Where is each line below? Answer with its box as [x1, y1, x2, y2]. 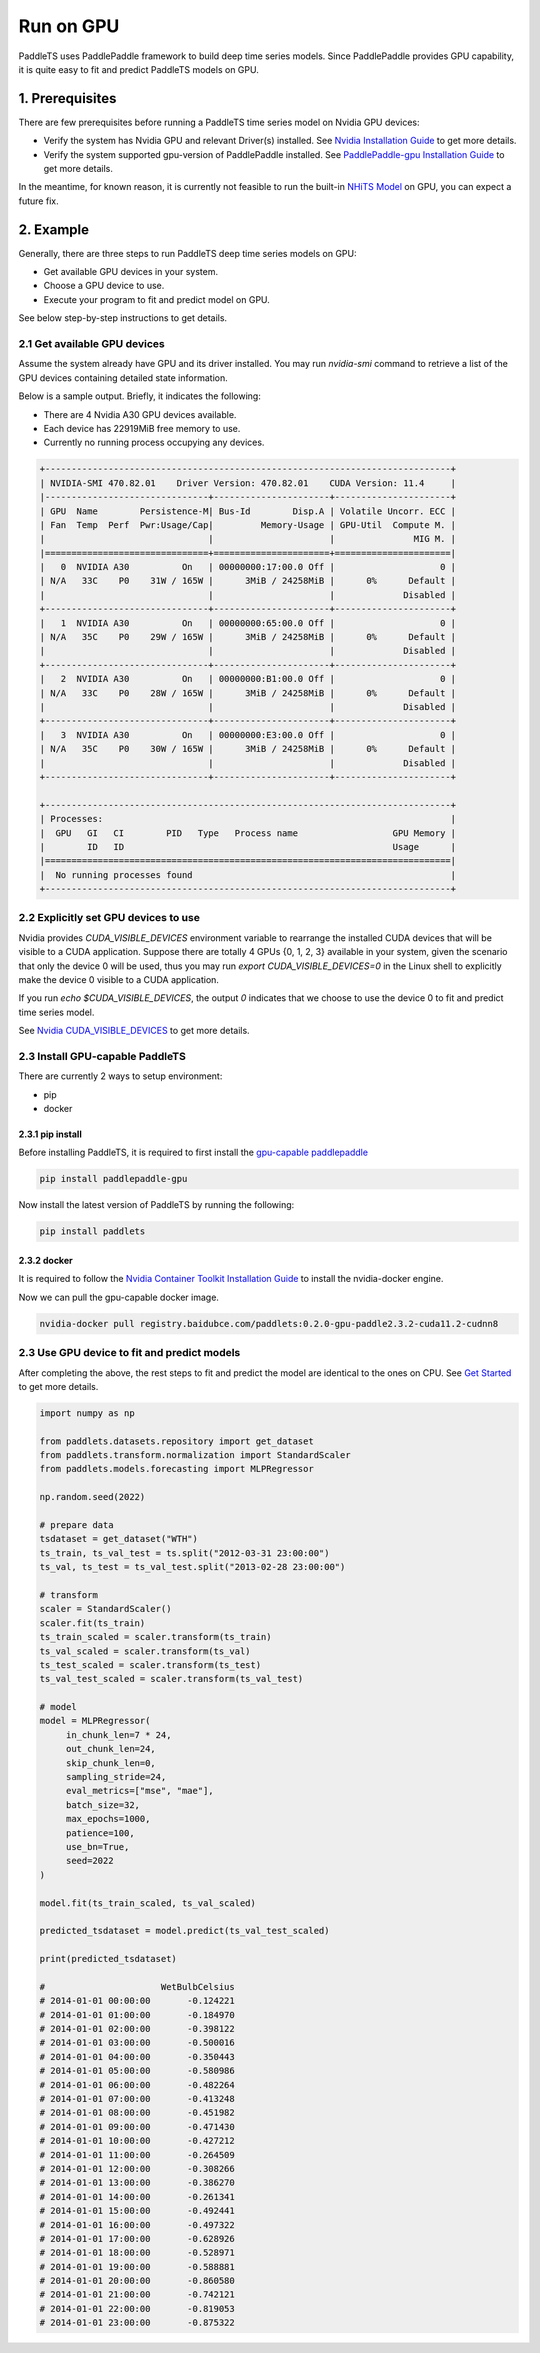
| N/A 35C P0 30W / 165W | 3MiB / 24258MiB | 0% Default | [39, 743, 457, 755]
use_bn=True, [65, 1841, 130, 1852]
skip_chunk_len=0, [65, 1757, 157, 1769]
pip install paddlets [39, 1226, 146, 1237]
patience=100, [65, 1827, 135, 1839]
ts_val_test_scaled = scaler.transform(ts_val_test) [39, 1673, 304, 1685]
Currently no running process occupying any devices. [43, 436, 265, 449]
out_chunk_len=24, [65, 1743, 157, 1755]
